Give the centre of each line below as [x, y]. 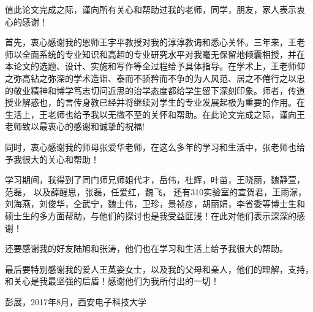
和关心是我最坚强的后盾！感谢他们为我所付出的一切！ [112, 281]
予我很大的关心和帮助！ [52, 159]
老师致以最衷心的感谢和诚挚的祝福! [75, 126]
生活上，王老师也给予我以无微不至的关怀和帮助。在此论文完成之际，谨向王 [155, 114]
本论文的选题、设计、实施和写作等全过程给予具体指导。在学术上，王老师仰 [155, 66]
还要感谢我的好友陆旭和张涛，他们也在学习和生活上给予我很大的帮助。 [146, 248]
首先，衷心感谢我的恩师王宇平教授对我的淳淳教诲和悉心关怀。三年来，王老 [155, 42]
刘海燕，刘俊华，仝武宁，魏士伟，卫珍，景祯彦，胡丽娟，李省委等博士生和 [155, 204]
